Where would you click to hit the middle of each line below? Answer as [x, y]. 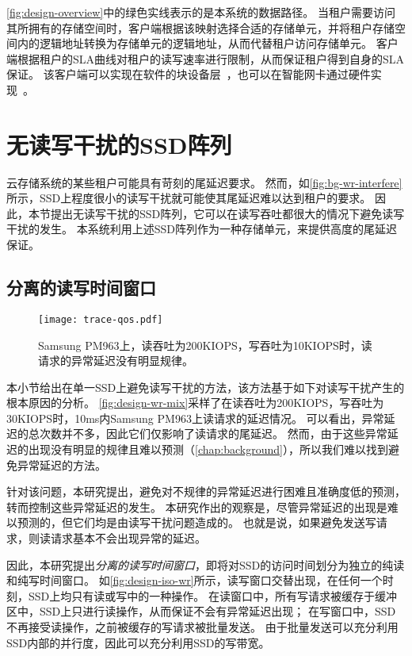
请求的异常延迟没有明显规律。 [116, 361]
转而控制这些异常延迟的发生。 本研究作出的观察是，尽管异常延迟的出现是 [197, 506]
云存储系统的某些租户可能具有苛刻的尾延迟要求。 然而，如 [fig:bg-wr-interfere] [204, 182]
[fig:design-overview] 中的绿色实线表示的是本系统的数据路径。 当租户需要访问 [201, 12]
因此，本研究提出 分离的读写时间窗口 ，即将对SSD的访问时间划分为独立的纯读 [206, 564]
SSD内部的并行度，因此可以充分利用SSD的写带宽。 [138, 642]
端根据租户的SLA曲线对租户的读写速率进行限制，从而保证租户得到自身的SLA [206, 58]
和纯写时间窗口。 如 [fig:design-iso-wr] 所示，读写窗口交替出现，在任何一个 [195, 580]
